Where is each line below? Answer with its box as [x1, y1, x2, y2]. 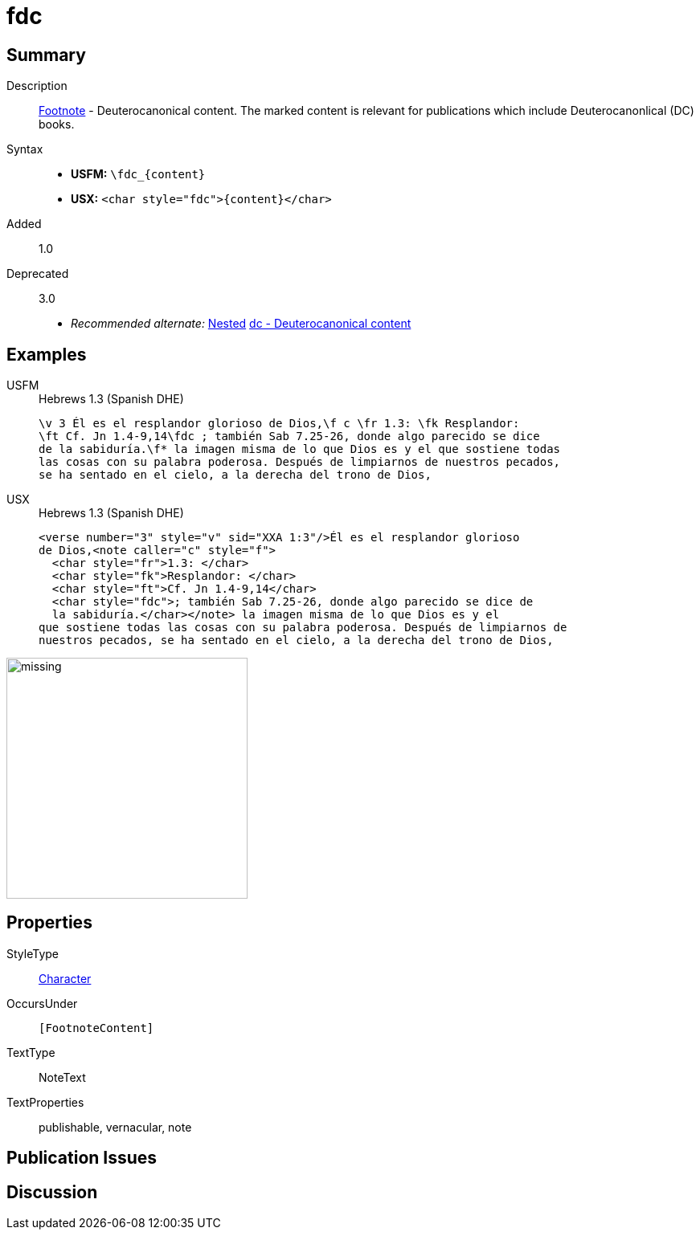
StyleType [6, 946, 59, 961]
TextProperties [6, 1095, 84, 1109]
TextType [6, 1045, 55, 1059]
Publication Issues [6, 1148, 158, 1169]
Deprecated [6, 267, 69, 281]
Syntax [6, 142, 43, 157]
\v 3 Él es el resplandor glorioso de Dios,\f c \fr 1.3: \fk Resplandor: [39, 417, 520, 430]
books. [39, 117, 75, 132]
